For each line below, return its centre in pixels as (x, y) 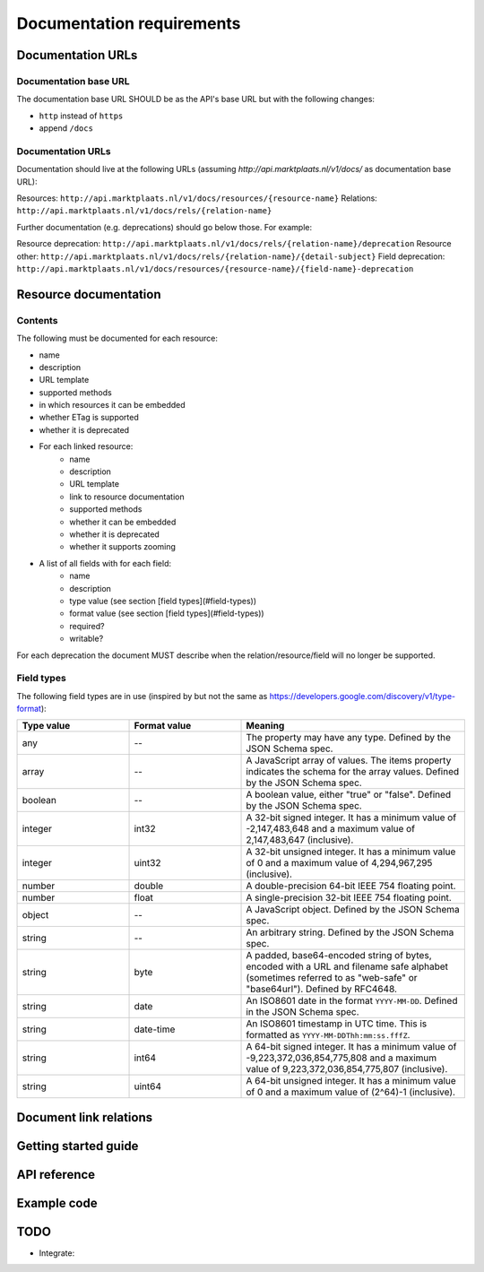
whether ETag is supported (89, 418)
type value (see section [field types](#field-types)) (163, 601)
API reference (56, 1174)
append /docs (66, 128)
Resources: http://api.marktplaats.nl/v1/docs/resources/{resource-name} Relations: (197, 198)
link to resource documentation (127, 497)
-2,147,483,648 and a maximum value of (331, 829)
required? (87, 626)
